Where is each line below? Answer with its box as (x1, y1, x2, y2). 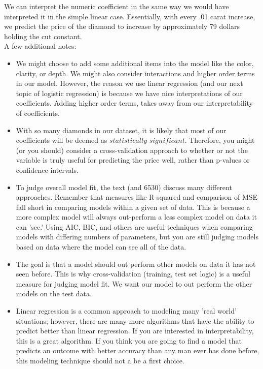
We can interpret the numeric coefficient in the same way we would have (4, 1, 229, 11)
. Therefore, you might (184, 135, 255, 145)
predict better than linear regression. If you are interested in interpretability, (16, 325, 254, 336)
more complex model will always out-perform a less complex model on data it (16, 211, 257, 222)
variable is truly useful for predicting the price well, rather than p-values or (16, 155, 250, 165)
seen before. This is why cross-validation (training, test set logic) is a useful (16, 268, 250, 279)
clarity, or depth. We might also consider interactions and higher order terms (16, 68, 255, 78)
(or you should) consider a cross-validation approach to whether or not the (16, 144, 248, 155)
